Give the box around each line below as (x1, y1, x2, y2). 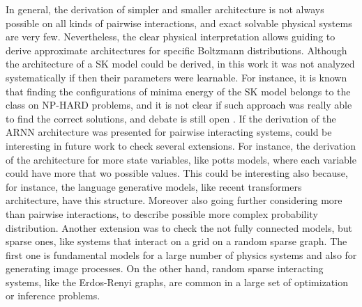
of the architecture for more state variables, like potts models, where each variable (6, 152, 356, 166)
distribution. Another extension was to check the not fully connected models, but (6, 220, 353, 235)
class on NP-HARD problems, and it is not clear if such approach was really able (6, 97, 352, 112)
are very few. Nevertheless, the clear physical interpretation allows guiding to (6, 29, 335, 44)
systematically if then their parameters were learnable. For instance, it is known (6, 70, 347, 84)
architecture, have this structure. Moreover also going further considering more (6, 193, 342, 207)
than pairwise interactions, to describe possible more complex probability (6, 206, 318, 221)
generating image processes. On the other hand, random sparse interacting (6, 261, 324, 276)
